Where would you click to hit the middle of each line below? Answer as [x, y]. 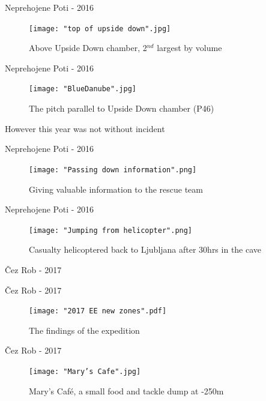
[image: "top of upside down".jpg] [100, 29]
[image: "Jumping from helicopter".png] [111, 230]
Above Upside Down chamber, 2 [88, 48]
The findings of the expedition [84, 330]
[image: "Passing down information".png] [113, 170]
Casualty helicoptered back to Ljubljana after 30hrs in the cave [145, 249]
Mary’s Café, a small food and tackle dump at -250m [126, 390]
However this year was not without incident [85, 128]
